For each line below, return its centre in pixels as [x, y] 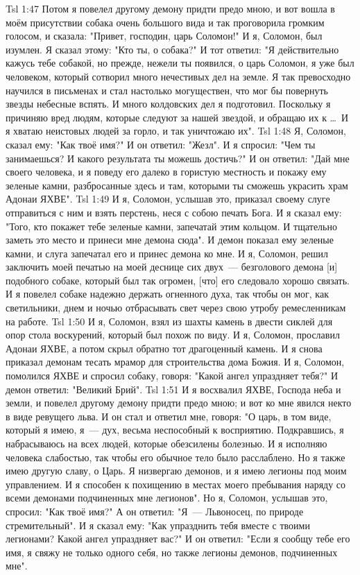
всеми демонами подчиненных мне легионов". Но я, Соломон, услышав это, [167, 498]
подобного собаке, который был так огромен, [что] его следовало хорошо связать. [178, 280]
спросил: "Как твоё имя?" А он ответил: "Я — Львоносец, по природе [155, 511]
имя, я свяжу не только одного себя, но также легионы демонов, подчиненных [172, 552]
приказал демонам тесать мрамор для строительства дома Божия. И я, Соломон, [175, 362]
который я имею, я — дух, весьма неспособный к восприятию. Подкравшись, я [175, 430]
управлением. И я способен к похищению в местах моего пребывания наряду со [176, 484]
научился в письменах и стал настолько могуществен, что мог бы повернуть [167, 90]
